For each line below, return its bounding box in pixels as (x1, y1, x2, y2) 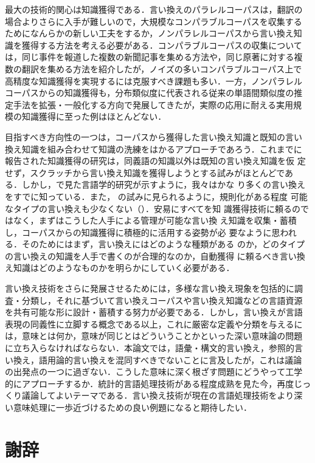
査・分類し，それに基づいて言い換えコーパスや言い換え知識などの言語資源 (5, 293, 303, 306)
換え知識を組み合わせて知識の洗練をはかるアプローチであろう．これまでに (5, 142, 302, 155)
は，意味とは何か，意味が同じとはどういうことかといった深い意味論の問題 (5, 329, 303, 342)
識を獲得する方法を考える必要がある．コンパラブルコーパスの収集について (5, 38, 302, 51)
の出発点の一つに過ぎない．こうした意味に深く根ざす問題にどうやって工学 (5, 365, 303, 378)
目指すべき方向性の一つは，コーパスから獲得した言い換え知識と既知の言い (5, 130, 302, 143)
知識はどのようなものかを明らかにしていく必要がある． (13, 261, 235, 274)
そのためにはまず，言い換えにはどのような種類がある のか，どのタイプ (21, 238, 305, 250)
